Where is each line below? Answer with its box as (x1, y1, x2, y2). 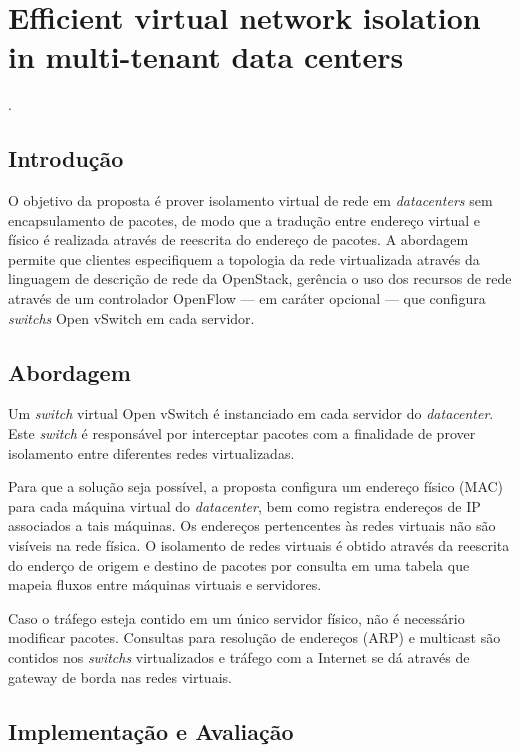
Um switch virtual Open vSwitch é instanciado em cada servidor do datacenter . (8, 403, 494, 424)
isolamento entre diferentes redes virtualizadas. (8, 442, 295, 463)
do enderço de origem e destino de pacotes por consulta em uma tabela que (8, 554, 470, 575)
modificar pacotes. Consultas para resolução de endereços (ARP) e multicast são (8, 627, 501, 648)
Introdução (8, 143, 124, 174)
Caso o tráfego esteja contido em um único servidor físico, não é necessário (8, 607, 465, 628)
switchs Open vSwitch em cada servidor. (8, 307, 255, 328)
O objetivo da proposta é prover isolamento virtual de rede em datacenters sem (8, 190, 493, 211)
